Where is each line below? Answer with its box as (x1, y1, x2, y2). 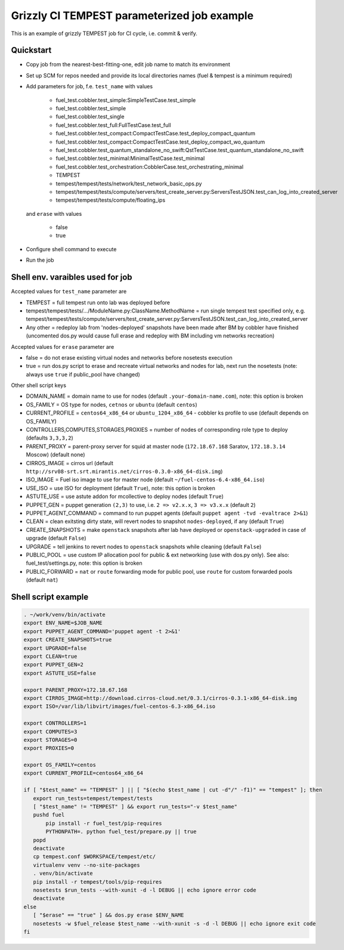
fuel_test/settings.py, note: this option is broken (26, 559, 142, 567)
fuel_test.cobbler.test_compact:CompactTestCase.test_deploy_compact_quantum (55, 130, 256, 137)
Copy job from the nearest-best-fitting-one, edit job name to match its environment (26, 61, 231, 68)
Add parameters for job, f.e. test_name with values (26, 83, 153, 90)
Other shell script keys (11, 382, 67, 389)
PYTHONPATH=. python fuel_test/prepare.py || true (45, 828, 197, 835)
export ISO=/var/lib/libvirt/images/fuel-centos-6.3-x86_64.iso (23, 703, 216, 710)
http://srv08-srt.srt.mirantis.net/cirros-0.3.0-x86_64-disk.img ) (26, 468, 223, 475)
